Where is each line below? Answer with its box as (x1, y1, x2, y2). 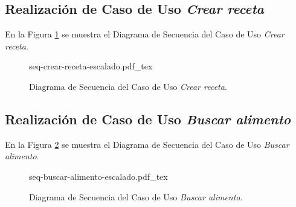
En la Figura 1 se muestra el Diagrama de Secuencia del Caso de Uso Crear (5, 28, 285, 40)
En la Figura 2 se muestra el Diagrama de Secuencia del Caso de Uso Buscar (5, 138, 289, 150)
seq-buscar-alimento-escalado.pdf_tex (29, 170, 168, 182)
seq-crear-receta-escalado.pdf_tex (29, 60, 153, 72)
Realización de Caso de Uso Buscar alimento (5, 109, 291, 128)
